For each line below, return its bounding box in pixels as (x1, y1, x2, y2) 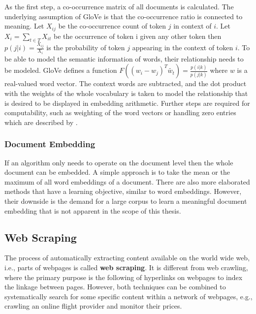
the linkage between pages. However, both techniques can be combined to (4, 282, 226, 292)
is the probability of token (46, 42, 125, 53)
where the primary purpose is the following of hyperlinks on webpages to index (4, 272, 243, 282)
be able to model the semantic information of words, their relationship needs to (4, 53, 244, 63)
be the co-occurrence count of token (58, 21, 166, 31)
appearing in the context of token (132, 42, 233, 53)
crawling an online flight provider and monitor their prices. (4, 301, 182, 311)
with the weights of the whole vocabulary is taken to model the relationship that (4, 88, 248, 98)
